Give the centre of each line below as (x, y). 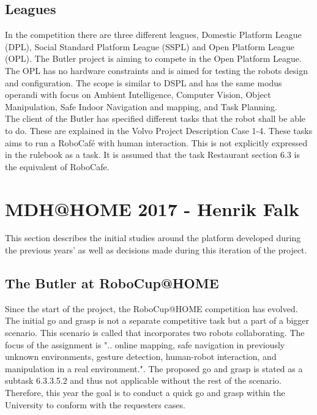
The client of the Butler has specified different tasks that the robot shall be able (155, 118)
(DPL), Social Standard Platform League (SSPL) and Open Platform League (150, 46)
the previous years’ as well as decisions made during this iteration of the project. (156, 250)
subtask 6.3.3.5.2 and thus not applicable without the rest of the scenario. (143, 380)
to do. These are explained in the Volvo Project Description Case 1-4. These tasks (159, 130)
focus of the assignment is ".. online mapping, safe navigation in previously (145, 344)
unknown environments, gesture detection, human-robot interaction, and (141, 357)
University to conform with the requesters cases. (95, 404)
